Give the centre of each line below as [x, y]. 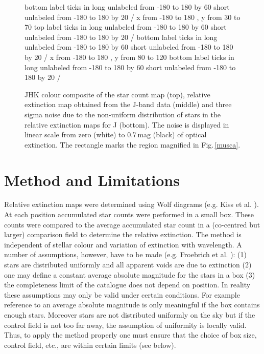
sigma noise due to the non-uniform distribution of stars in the [123, 114]
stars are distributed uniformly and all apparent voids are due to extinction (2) [128, 264]
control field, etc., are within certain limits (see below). [90, 345]
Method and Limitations [92, 180]
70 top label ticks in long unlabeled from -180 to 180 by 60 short [126, 27]
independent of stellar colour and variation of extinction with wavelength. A [123, 244]
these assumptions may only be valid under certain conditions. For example [122, 294]
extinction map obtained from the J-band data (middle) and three [128, 104]
